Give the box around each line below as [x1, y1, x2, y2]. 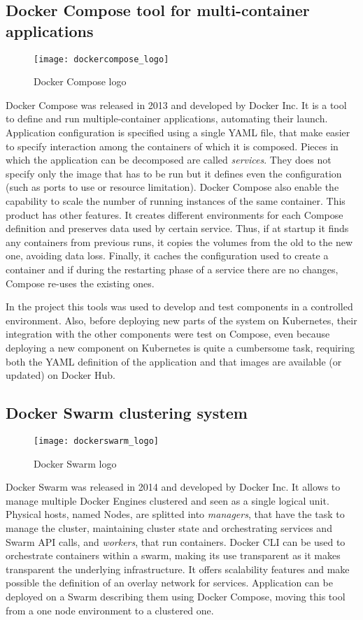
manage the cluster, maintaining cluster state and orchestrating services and [6, 520, 332, 535]
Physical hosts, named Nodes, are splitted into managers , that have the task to [6, 507, 345, 521]
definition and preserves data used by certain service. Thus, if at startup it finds [6, 221, 349, 236]
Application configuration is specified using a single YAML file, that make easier [6, 125, 350, 140]
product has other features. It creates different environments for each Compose [6, 207, 343, 222]
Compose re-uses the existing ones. [6, 275, 155, 290]
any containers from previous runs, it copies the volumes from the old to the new [6, 234, 353, 249]
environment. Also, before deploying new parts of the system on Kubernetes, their [6, 312, 357, 327]
